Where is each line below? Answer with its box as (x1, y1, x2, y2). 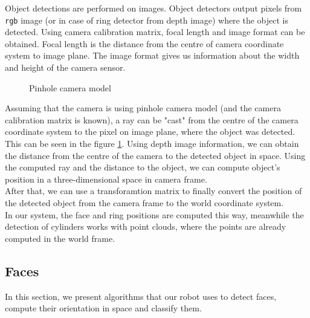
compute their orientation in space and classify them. (5, 302, 202, 314)
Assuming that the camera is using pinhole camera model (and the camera (5, 102, 281, 114)
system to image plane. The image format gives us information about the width (5, 49, 300, 62)
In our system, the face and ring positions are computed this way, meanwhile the (5, 208, 304, 221)
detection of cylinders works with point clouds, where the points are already (5, 220, 286, 233)
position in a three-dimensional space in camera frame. (5, 172, 207, 185)
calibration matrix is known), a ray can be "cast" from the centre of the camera (5, 113, 299, 126)
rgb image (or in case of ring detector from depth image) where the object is (5, 13, 289, 26)
